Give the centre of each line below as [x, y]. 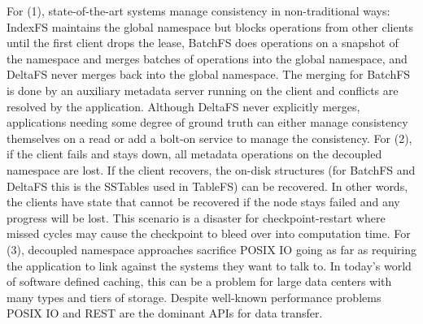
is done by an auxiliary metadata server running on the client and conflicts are [203, 90]
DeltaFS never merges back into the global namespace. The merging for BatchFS [209, 74]
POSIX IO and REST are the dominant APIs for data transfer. [165, 313]
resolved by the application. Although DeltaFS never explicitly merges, [183, 106]
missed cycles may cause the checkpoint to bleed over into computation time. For [209, 233]
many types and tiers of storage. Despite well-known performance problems [194, 297]
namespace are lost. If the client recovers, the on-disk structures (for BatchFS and [211, 169]
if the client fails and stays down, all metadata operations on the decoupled [194, 154]
